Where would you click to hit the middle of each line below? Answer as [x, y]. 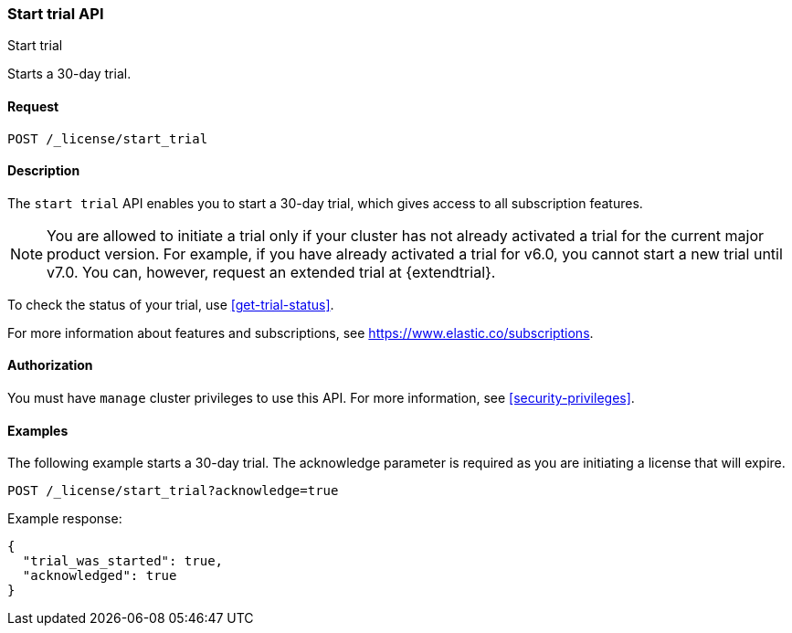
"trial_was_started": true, [123, 561]
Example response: [65, 519]
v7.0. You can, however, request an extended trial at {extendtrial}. [271, 272]
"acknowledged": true [100, 576]
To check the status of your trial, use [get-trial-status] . [171, 304]
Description [44, 171]
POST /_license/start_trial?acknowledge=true [173, 491]
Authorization [50, 365]
